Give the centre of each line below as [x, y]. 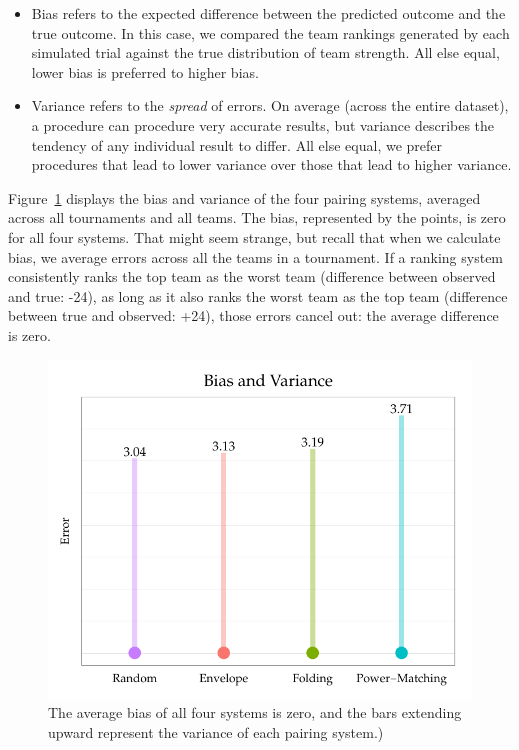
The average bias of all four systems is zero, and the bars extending [255, 712]
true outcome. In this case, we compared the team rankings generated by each [270, 32]
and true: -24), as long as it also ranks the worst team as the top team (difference [258, 295]
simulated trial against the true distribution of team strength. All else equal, [265, 52]
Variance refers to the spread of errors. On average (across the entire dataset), [270, 105]
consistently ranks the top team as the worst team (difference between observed [252, 276]
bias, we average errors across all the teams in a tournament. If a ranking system [256, 256]
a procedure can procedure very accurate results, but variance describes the [263, 124]
